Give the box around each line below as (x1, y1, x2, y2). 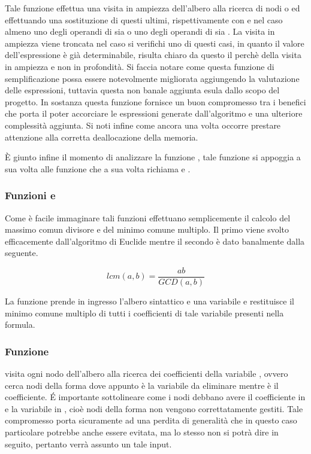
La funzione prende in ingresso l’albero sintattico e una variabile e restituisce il (5, 294, 294, 307)
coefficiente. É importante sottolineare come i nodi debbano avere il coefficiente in (5, 391, 306, 403)
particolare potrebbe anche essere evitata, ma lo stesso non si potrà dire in (5, 425, 279, 438)
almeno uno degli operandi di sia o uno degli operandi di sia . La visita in (5, 25, 275, 38)
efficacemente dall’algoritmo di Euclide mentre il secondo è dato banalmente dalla (5, 234, 305, 247)
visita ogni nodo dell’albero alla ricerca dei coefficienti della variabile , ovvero (5, 367, 288, 379)
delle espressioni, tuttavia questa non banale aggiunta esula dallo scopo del (5, 84, 280, 96)
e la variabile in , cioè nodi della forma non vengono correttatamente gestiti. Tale (5, 402, 303, 415)
